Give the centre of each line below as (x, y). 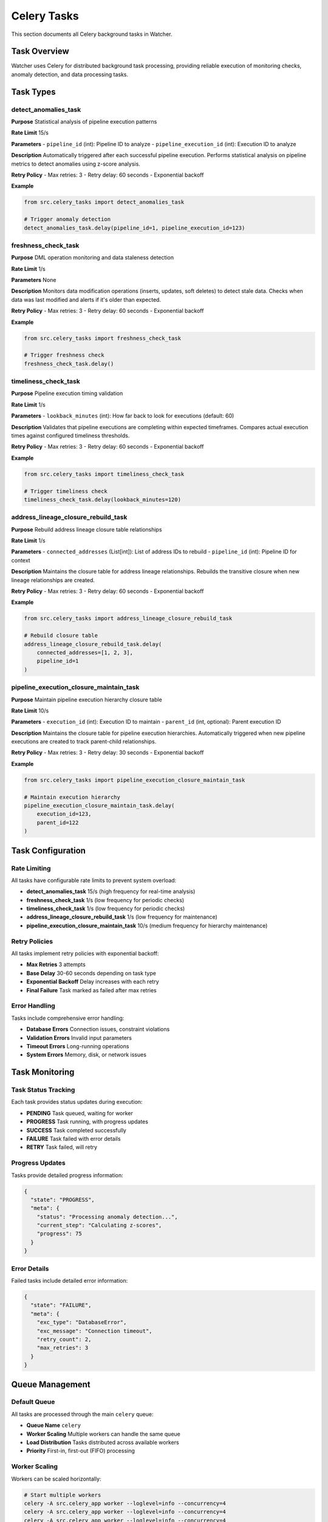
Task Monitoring (43, 1072)
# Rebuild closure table (61, 636)
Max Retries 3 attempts (56, 964)
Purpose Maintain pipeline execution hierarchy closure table (87, 700)
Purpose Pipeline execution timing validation (67, 393)
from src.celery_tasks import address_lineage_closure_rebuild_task (128, 619)
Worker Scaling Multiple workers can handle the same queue (103, 1434)
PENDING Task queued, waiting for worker (80, 1113)
